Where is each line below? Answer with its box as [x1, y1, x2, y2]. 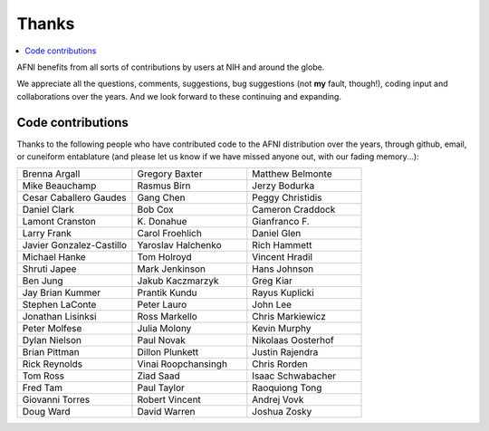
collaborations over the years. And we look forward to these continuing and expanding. [16, 91, 341, 101]
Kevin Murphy [252, 322, 312, 335]
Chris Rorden [252, 358, 308, 370]
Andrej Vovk [252, 394, 304, 407]
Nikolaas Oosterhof [252, 334, 334, 347]
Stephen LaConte [22, 299, 97, 311]
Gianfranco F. [252, 215, 310, 228]
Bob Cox [137, 204, 174, 216]
